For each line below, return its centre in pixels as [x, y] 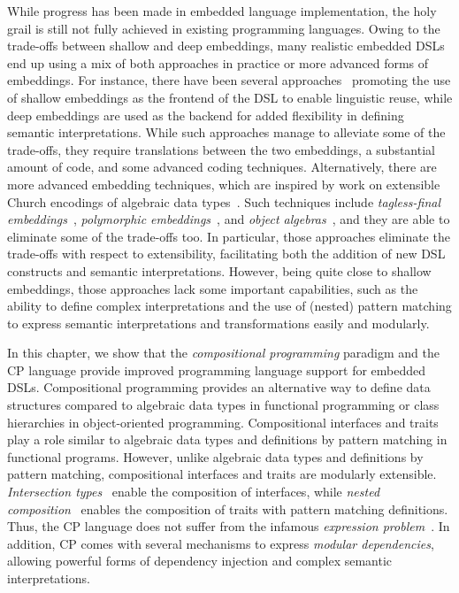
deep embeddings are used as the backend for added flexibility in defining [206, 115]
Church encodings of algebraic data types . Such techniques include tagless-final [224, 201]
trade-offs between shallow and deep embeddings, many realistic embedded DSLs [226, 46]
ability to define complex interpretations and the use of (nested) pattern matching [229, 306]
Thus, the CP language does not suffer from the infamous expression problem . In [229, 526]
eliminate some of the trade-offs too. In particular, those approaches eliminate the [229, 236]
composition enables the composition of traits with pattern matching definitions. [228, 508]
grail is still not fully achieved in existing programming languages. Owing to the [224, 28]
